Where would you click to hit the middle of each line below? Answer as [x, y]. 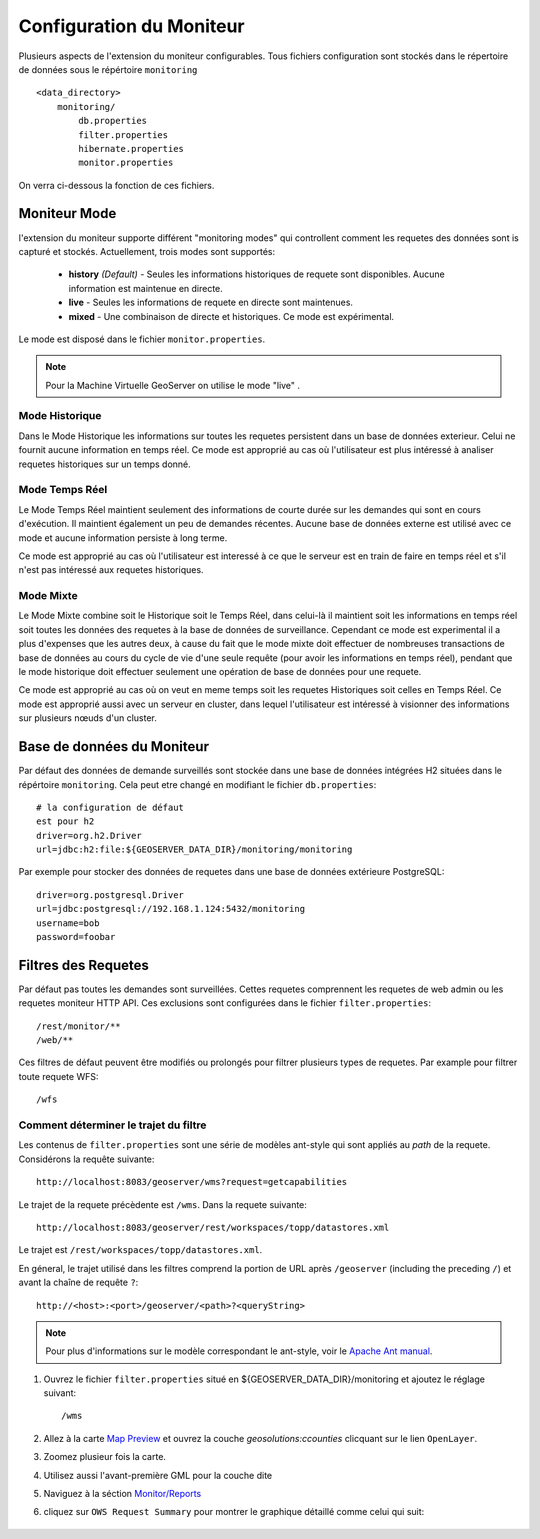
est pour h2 [65, 821]
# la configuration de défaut [110, 807]
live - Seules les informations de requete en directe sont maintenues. [211, 302]
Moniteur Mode [67, 213]
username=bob [68, 923]
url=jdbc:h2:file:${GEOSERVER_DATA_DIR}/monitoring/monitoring [194, 849]
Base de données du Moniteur [114, 746]
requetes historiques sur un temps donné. [105, 464]
